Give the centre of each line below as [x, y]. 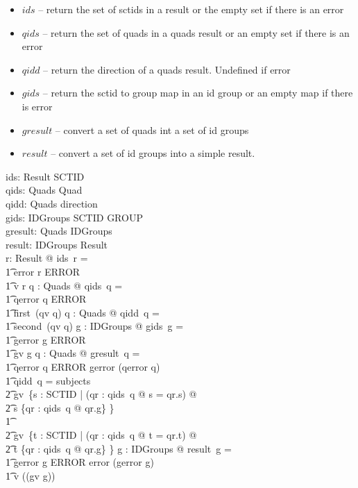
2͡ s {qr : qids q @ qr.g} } [60, 407]
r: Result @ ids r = [47, 258]
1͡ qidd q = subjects [48, 380]
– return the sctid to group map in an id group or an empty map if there [198, 93]
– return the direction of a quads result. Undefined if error [167, 69]
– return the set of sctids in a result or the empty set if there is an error [191, 9]
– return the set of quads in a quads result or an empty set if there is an [196, 32]
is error [37, 106]
